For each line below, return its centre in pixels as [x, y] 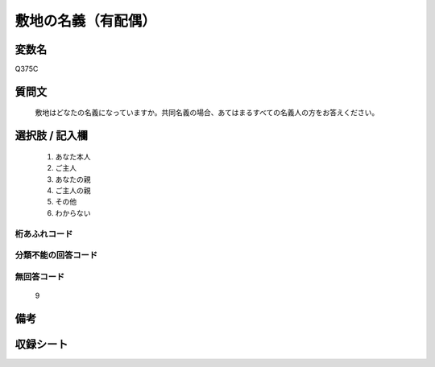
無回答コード [40, 276]
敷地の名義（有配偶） [86, 21]
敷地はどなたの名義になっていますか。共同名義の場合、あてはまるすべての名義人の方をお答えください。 [207, 113]
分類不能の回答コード [56, 255]
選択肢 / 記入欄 [52, 136]
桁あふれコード [44, 233]
